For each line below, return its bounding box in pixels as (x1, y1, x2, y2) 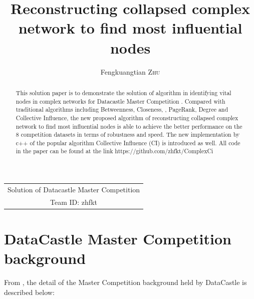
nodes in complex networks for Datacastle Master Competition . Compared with (16, 97, 225, 105)
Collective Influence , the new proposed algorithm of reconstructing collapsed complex (16, 113, 238, 122)
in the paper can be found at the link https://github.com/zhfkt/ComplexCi (16, 147, 213, 155)
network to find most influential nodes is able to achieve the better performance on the (16, 122, 242, 130)
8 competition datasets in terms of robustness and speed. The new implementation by (16, 130, 240, 139)
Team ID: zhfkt (50, 196, 97, 207)
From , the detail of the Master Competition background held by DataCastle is (4, 277, 247, 287)
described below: (4, 286, 55, 297)
